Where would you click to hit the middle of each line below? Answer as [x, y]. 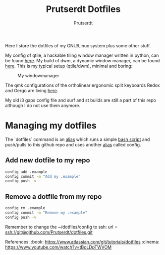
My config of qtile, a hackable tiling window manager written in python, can [82, 55]
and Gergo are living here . [32, 90]
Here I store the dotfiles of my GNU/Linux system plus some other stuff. [78, 45]
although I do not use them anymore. [43, 105]
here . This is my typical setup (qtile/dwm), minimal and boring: [69, 66]
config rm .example [25, 208]
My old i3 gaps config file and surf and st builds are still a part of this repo [81, 100]
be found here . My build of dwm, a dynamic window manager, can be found [82, 60]
